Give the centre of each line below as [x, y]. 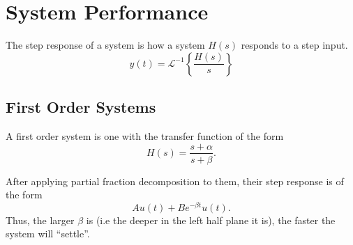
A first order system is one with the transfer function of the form [145, 135]
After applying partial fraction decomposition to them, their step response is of [175, 181]
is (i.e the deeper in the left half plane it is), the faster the [211, 220]
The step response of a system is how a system [105, 45]
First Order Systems [81, 107]
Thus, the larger [40, 220]
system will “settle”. [48, 234]
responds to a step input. [294, 45]
